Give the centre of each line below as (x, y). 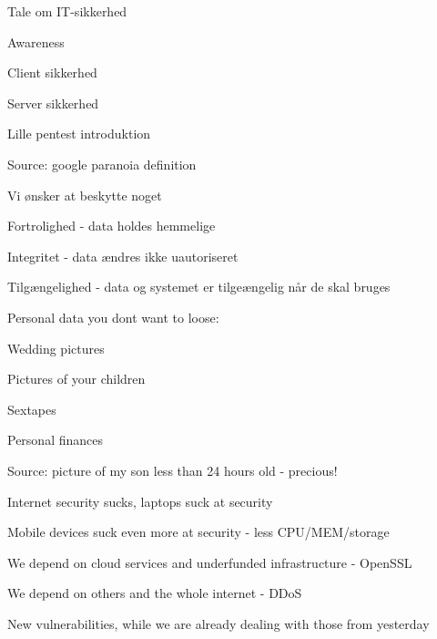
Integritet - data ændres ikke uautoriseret (123, 256)
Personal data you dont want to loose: (113, 317)
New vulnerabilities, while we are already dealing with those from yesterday (218, 623)
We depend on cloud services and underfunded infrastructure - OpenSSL (210, 562)
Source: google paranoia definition (102, 164)
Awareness (36, 41)
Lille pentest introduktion (79, 134)
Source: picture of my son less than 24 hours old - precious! (173, 470)
